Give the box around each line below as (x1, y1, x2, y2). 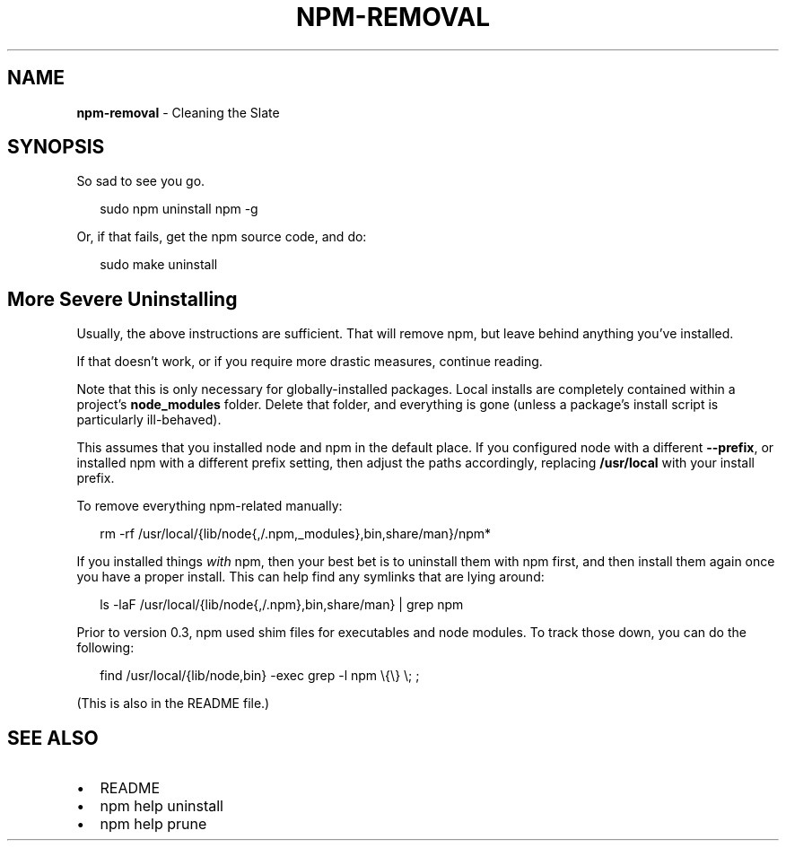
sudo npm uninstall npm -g (100, 201, 258, 217)
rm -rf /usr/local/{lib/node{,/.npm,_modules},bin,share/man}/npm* (100, 526, 492, 542)
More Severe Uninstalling (7, 287, 238, 310)
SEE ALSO (7, 726, 99, 749)
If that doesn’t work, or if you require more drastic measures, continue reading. (76, 354, 543, 370)
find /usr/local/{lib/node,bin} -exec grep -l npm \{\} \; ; (100, 668, 420, 684)
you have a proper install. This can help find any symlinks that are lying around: (76, 569, 545, 585)
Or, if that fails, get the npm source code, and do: (76, 229, 367, 245)
